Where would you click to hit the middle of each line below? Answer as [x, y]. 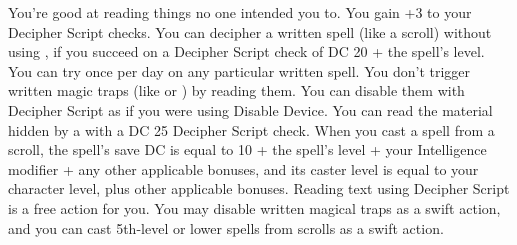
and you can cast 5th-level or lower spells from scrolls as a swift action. [226, 227]
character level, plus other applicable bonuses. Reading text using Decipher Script [259, 188]
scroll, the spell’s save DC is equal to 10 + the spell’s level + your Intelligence [247, 149]
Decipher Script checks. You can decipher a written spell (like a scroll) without [250, 31]
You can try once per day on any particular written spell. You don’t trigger [239, 70]
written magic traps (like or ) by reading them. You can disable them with [236, 90]
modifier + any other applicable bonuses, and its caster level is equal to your [243, 168]
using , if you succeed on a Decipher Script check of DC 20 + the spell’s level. [246, 51]
